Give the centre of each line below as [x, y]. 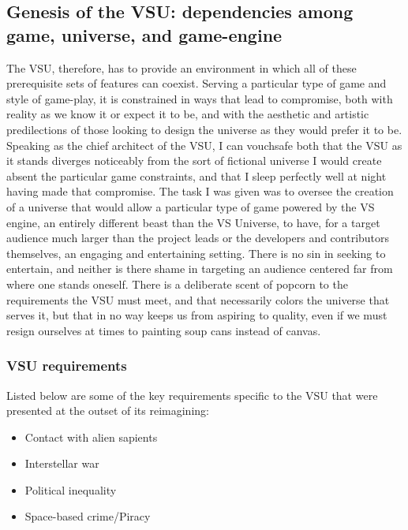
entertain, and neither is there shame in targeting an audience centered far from [200, 269]
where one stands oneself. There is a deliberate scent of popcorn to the [177, 284]
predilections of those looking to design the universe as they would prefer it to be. [204, 129]
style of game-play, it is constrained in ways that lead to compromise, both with [200, 98]
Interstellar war [62, 463]
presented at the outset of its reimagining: [108, 411]
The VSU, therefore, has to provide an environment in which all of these [182, 67]
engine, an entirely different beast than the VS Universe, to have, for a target [193, 222]
